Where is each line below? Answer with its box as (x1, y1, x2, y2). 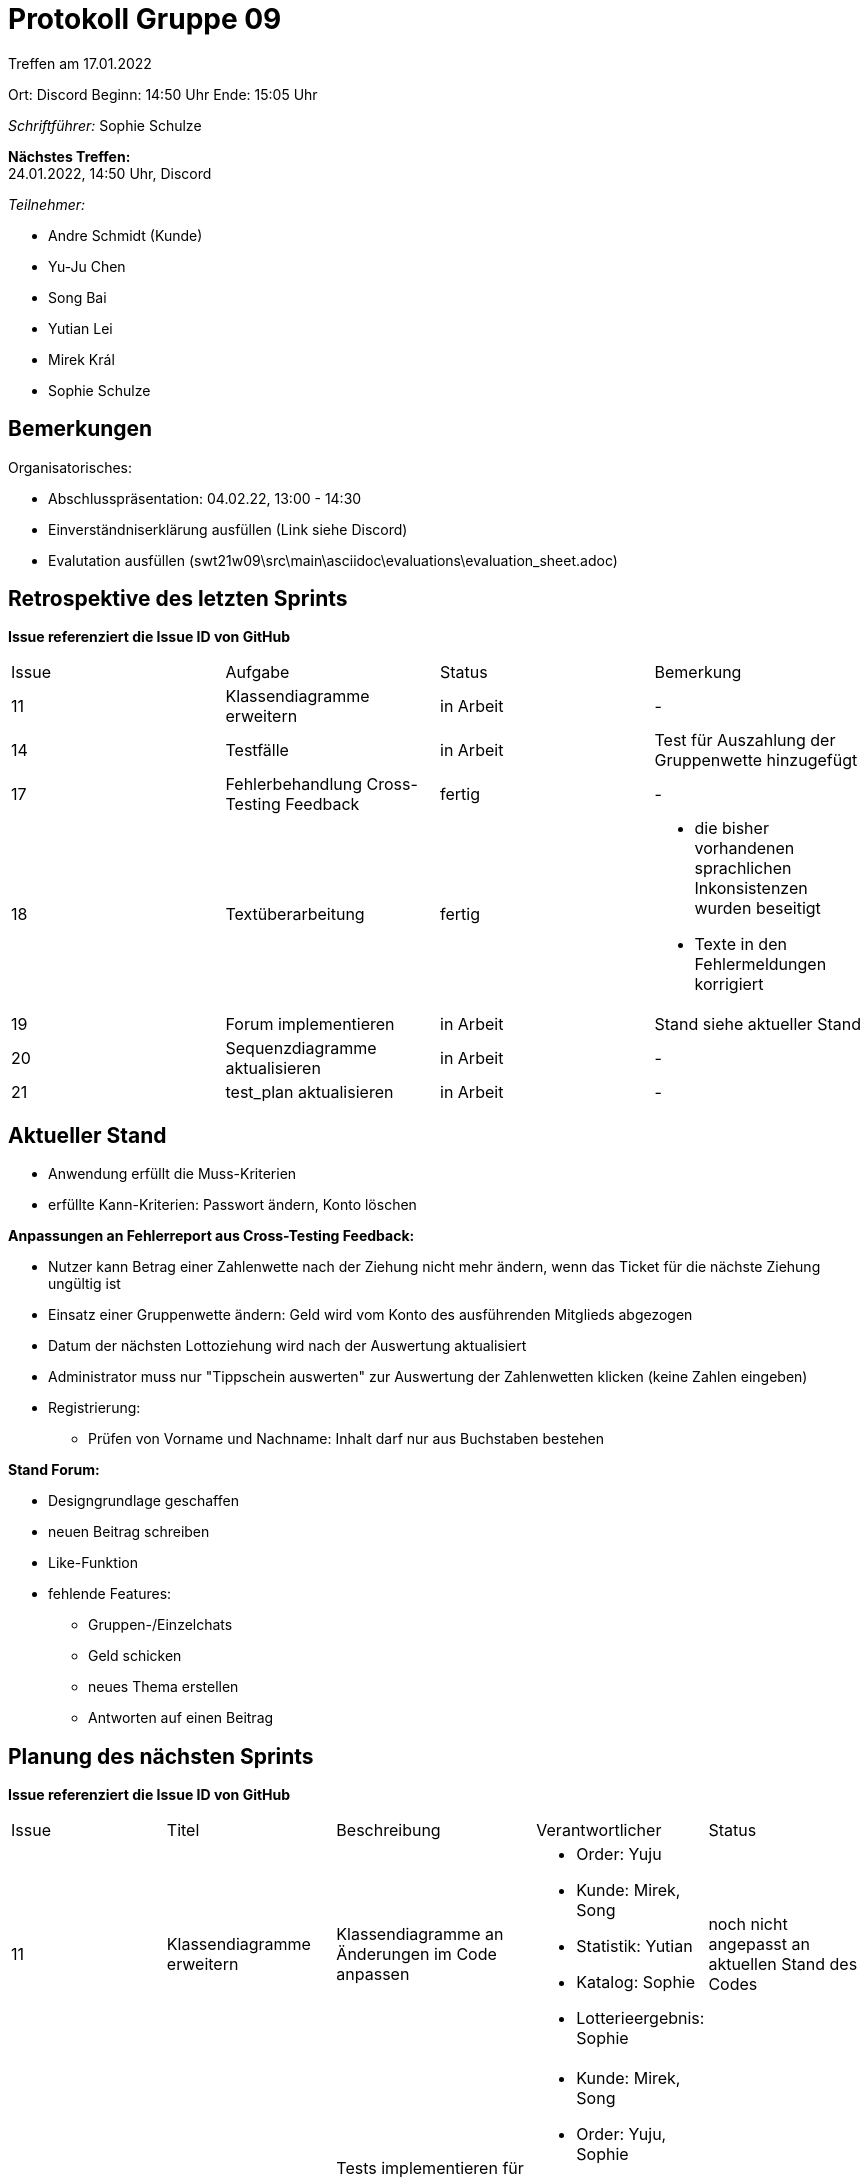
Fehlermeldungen (694, 954, 827, 975)
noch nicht (708, 1914, 788, 1935)
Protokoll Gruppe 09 (8, 2, 282, 36)
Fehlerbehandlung (225, 774, 362, 795)
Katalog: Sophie (576, 1972, 696, 1993)
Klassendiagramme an (336, 1924, 504, 1945)
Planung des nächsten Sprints (8, 1743, 314, 1769)
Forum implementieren (225, 1014, 395, 1035)
